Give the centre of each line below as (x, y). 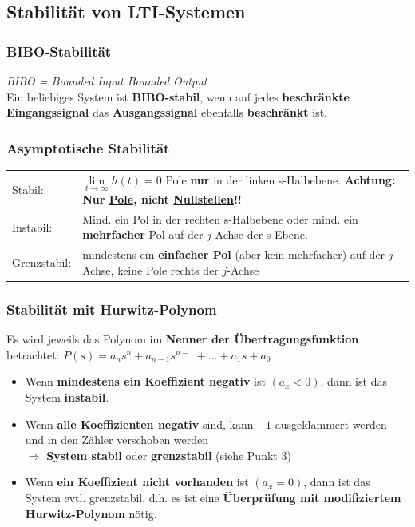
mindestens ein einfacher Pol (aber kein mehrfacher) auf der (234, 254)
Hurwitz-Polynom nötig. (91, 513)
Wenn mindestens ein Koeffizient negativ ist (145, 381)
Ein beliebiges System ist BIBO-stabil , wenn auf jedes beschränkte (178, 96)
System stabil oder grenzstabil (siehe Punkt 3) (169, 455)
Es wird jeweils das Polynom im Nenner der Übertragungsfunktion (183, 339)
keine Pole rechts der (168, 269)
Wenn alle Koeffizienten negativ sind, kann (139, 424)
